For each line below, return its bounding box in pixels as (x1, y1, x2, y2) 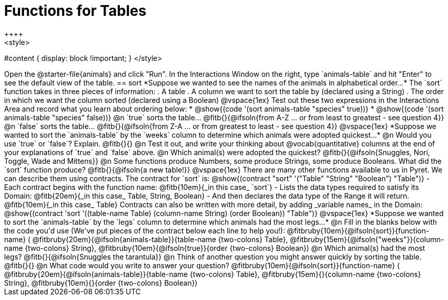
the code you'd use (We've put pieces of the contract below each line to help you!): (4, 226, 285, 235)
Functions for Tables (4, 2, 146, 19)
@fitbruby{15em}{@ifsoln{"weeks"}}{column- (290, 234, 444, 244)
